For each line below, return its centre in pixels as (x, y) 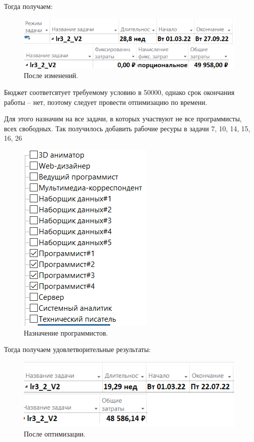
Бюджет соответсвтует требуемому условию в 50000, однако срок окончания (119, 92)
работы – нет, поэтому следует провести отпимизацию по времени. (106, 102)
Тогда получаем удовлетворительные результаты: (77, 349)
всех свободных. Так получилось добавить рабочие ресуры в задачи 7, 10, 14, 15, (127, 128)
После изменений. (51, 75)
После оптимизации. (55, 434)
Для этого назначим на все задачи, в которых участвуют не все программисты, (123, 119)
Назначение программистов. (66, 332)
